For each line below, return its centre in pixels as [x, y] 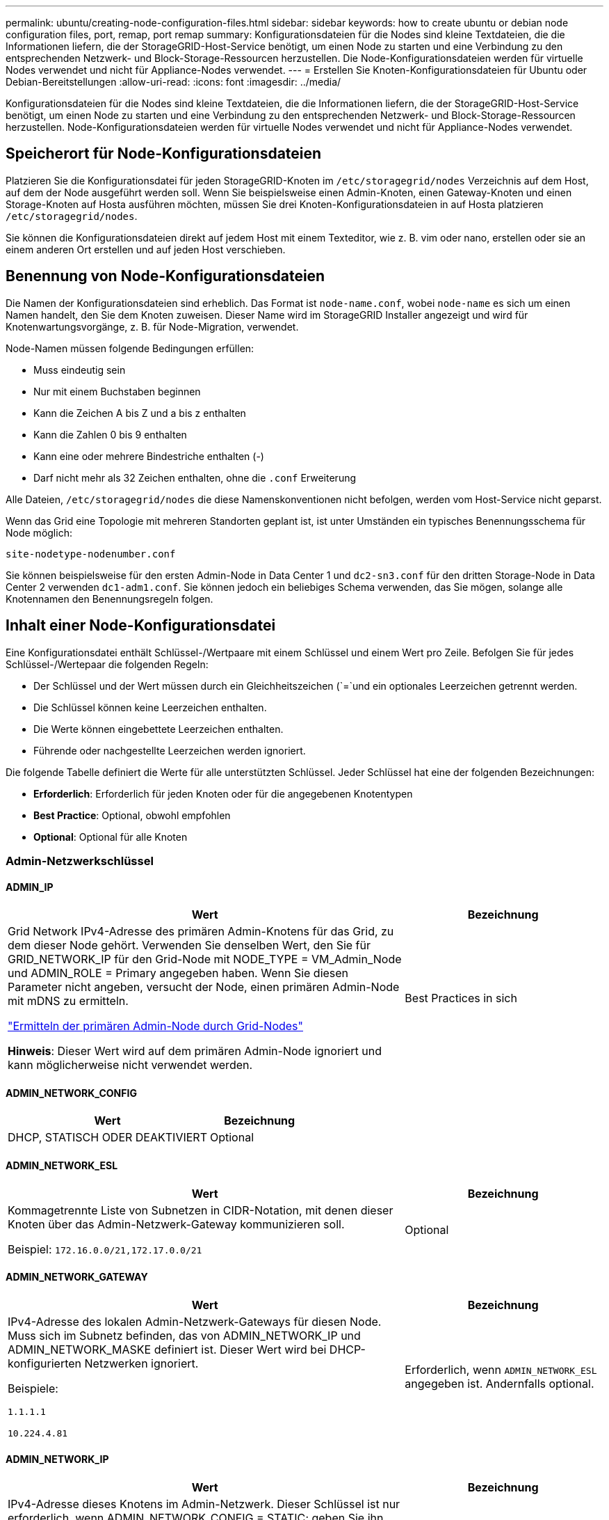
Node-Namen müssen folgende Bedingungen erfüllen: [130, 348]
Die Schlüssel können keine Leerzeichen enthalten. [150, 707]
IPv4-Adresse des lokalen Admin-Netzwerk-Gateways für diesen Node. [195, 1321]
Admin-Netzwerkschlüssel [80, 861]
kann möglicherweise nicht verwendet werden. [130, 1065]
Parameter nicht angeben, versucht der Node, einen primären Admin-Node [204, 987]
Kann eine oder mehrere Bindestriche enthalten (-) [149, 456]
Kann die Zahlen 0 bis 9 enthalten [110, 434]
